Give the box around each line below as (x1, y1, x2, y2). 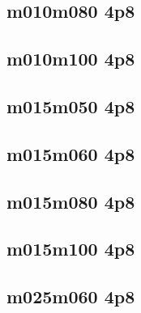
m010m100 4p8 (6, 46, 135, 71)
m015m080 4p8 (6, 188, 135, 214)
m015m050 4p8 (6, 93, 135, 118)
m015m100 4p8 (6, 236, 135, 261)
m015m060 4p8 (6, 141, 135, 166)
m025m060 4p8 (6, 284, 135, 309)
